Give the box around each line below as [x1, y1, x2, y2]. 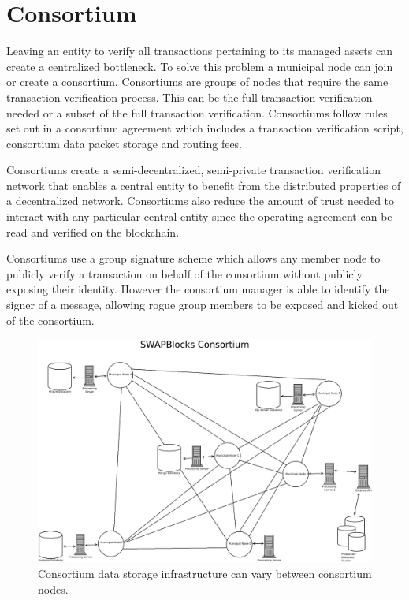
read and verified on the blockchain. [6, 223, 180, 240]
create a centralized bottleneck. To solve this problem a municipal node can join [6, 58, 393, 74]
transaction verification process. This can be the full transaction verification [6, 88, 373, 105]
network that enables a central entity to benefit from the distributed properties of [6, 177, 401, 193]
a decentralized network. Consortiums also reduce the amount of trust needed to [6, 192, 395, 209]
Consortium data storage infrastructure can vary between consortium [38, 565, 372, 582]
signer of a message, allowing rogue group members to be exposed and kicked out [6, 296, 399, 313]
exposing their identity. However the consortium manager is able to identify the [6, 281, 390, 297]
